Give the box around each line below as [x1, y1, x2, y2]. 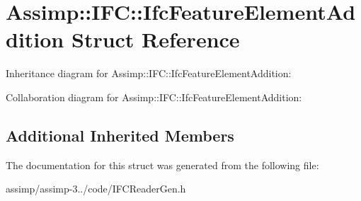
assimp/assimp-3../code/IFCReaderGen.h [6, 181, 186, 196]
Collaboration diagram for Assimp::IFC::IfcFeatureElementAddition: [6, 89, 302, 104]
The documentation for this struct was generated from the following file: [6, 157, 319, 172]
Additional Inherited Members [6, 124, 234, 146]
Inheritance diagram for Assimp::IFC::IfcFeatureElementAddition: [6, 66, 292, 81]
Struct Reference [71, 25, 240, 54]
